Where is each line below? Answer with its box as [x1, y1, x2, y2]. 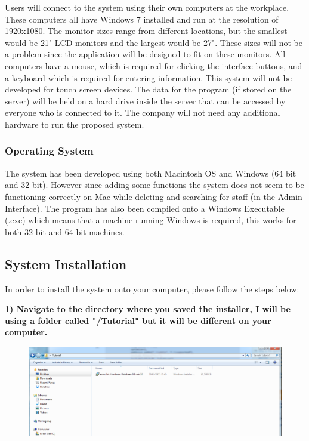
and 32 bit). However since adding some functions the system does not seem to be [5, 178, 304, 191]
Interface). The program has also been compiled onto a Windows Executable [5, 202, 285, 214]
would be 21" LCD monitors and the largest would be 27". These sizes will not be [5, 36, 302, 48]
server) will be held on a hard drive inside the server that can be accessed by [5, 94, 286, 107]
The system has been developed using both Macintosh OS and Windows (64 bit [5, 166, 296, 179]
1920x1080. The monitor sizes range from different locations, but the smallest [5, 24, 288, 37]
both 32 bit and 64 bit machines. [5, 225, 125, 238]
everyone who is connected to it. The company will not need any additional [5, 106, 280, 119]
